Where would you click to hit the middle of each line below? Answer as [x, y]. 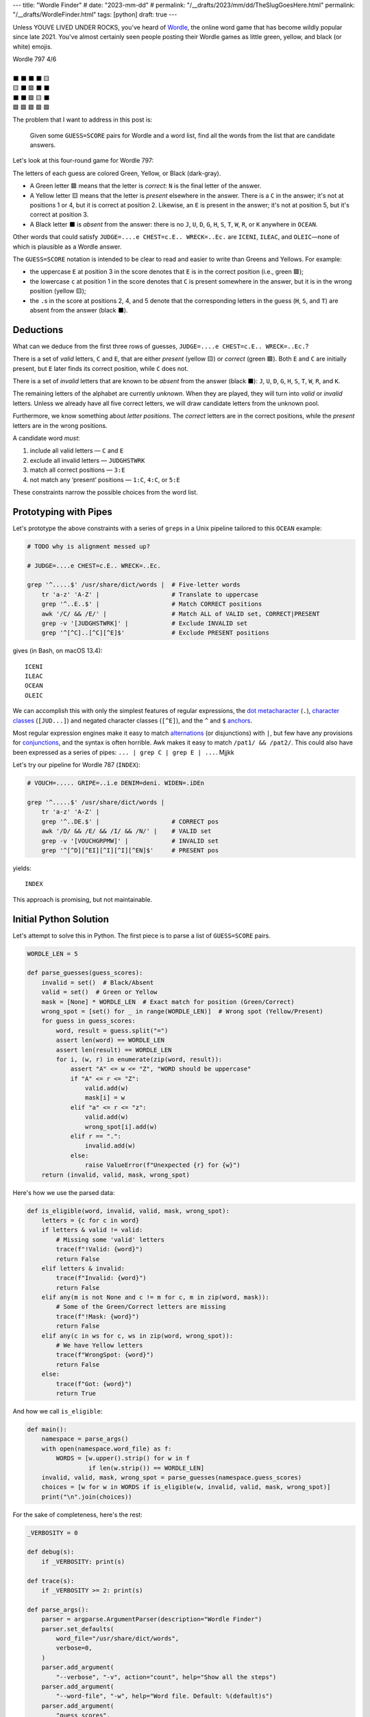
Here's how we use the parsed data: [64, 1192]
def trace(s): [51, 1581]
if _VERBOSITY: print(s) [83, 1561]
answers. [43, 145]
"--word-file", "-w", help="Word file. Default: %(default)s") [164, 1696]
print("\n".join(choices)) [87, 1497]
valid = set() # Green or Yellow [99, 992]
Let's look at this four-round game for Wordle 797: [83, 161]
